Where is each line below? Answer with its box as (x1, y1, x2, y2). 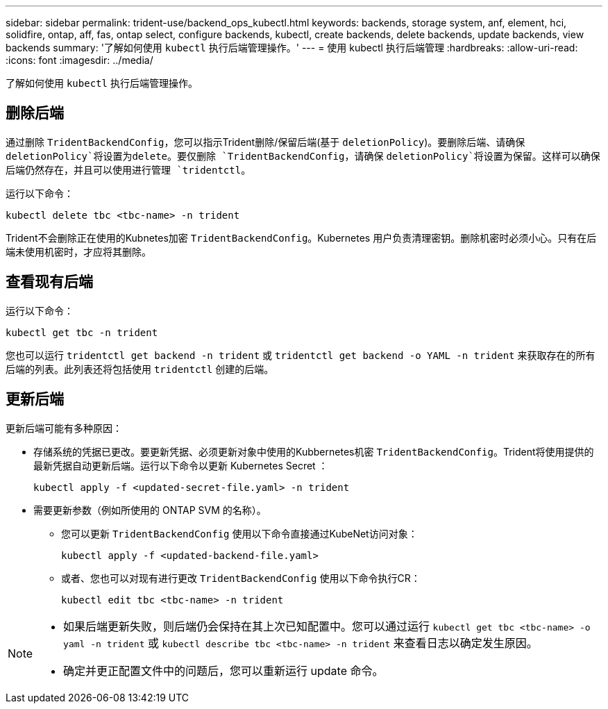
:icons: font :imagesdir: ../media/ (6, 54, 153, 66)
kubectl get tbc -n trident (6, 326, 158, 338)
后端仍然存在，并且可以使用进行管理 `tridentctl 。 (6, 163, 251, 176)
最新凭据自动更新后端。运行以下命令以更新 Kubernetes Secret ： (33, 459, 328, 472)
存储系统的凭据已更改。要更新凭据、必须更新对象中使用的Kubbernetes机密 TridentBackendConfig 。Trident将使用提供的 (33, 445, 594, 458)
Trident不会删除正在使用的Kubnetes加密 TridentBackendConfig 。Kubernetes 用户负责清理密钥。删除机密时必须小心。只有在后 (6, 231, 597, 244)
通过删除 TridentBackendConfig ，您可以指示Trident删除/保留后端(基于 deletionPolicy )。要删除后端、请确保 (6, 135, 525, 148)
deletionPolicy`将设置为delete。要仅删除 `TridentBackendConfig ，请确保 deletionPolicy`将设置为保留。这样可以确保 (6, 149, 600, 162)
